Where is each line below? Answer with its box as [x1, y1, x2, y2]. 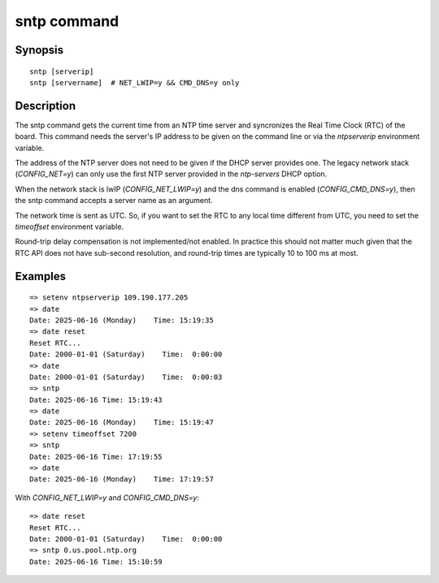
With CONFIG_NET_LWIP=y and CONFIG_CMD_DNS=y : [15, 492, 199, 503]
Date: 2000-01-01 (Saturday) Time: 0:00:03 [29, 372, 223, 382]
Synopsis [15, 43, 64, 57]
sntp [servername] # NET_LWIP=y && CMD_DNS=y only [29, 78, 240, 87]
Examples [15, 269, 67, 283]
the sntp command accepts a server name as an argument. [15, 196, 213, 205]
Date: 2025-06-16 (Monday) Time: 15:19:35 [29, 315, 215, 325]
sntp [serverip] [29, 67, 94, 76]
